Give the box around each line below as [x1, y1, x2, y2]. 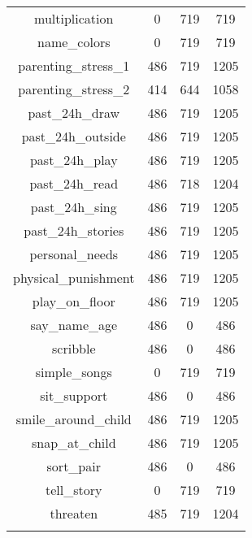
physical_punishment [13, 268, 135, 287]
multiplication [34, 9, 114, 28]
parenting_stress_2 [18, 80, 130, 98]
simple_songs [35, 362, 112, 381]
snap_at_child [31, 433, 116, 452]
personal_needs [29, 245, 119, 263]
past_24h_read [29, 174, 119, 193]
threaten [50, 504, 98, 523]
